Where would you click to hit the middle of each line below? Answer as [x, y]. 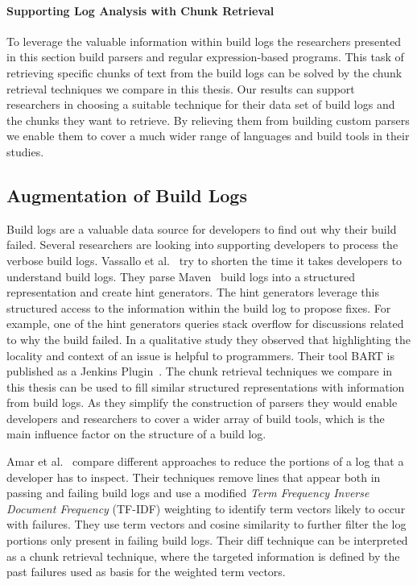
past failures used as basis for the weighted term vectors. [146, 572]
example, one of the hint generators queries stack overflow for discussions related [205, 324]
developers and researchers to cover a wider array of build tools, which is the [196, 418]
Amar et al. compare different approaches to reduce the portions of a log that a [205, 461]
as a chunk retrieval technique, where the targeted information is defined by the [203, 556]
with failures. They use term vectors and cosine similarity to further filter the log [206, 524]
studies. [25, 151]
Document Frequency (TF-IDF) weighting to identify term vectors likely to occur [206, 508]
